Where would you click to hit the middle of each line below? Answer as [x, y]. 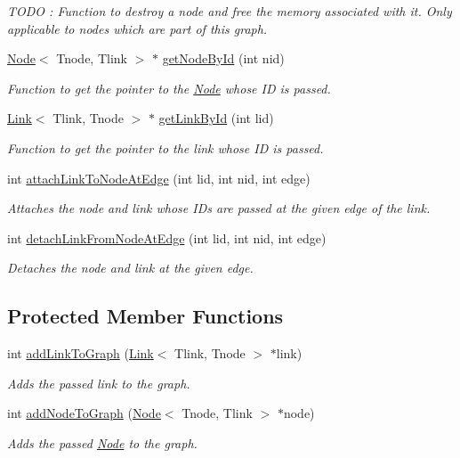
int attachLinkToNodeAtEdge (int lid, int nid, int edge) [159, 178]
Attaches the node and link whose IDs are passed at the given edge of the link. [219, 208]
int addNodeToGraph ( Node [84, 413]
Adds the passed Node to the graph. [102, 442]
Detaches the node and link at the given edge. [130, 268]
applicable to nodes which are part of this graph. [137, 28]
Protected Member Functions [145, 316]
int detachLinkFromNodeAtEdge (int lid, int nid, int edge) [167, 237]
